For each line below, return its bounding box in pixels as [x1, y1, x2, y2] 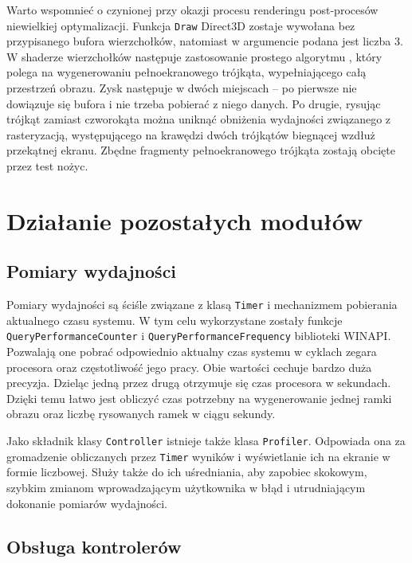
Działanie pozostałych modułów [6, 204, 363, 237]
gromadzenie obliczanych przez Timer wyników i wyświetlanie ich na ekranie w [6, 448, 390, 464]
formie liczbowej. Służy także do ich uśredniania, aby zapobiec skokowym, [6, 463, 367, 480]
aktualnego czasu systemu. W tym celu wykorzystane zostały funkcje [6, 311, 343, 328]
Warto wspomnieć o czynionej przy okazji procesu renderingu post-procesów [6, 2, 379, 18]
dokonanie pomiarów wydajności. [6, 495, 167, 511]
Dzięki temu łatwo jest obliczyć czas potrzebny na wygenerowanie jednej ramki [6, 389, 392, 406]
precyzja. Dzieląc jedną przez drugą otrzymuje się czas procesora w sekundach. [6, 374, 391, 391]
